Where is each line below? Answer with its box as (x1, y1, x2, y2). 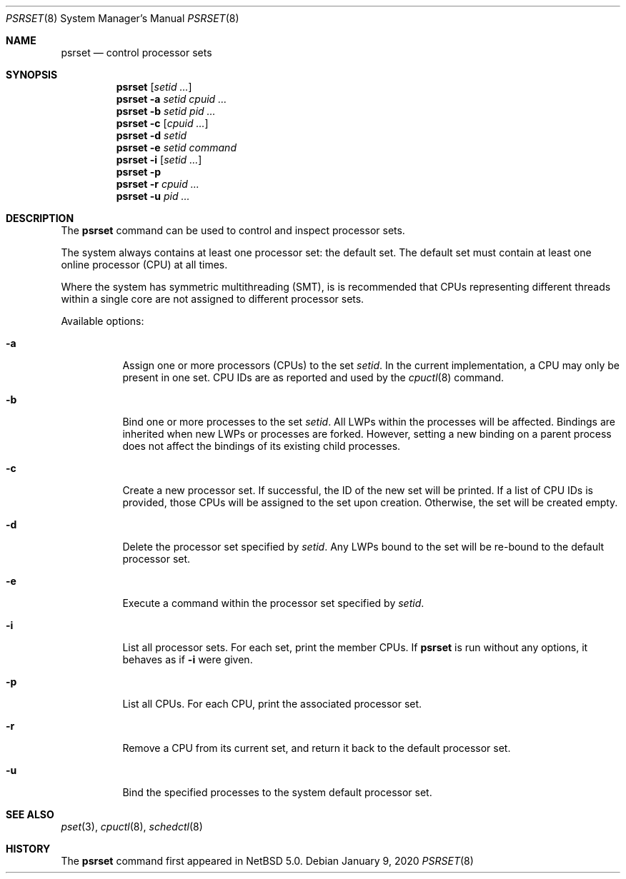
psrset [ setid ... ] (116, 81, 192, 93)
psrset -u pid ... (116, 190, 190, 202)
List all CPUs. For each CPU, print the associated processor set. (122, 698, 422, 710)
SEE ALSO (6, 808, 54, 820)
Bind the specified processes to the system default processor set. (122, 786, 432, 798)
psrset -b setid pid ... (116, 105, 216, 117)
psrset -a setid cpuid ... (116, 93, 227, 105)
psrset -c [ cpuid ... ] (116, 117, 209, 129)
